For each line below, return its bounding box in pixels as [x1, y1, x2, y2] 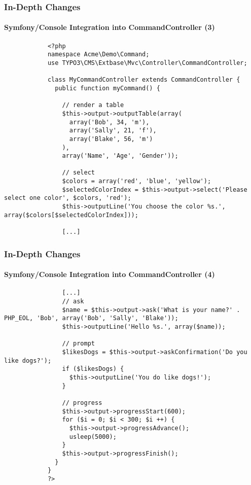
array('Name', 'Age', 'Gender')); [62, 152, 178, 160]
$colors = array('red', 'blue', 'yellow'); [62, 178, 211, 185]
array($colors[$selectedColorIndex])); [4, 211, 138, 219]
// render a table [62, 101, 124, 109]
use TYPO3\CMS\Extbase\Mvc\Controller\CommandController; [47, 59, 247, 66]
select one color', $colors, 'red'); [4, 194, 131, 202]
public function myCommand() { [55, 84, 160, 92]
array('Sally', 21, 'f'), [69, 127, 157, 134]
